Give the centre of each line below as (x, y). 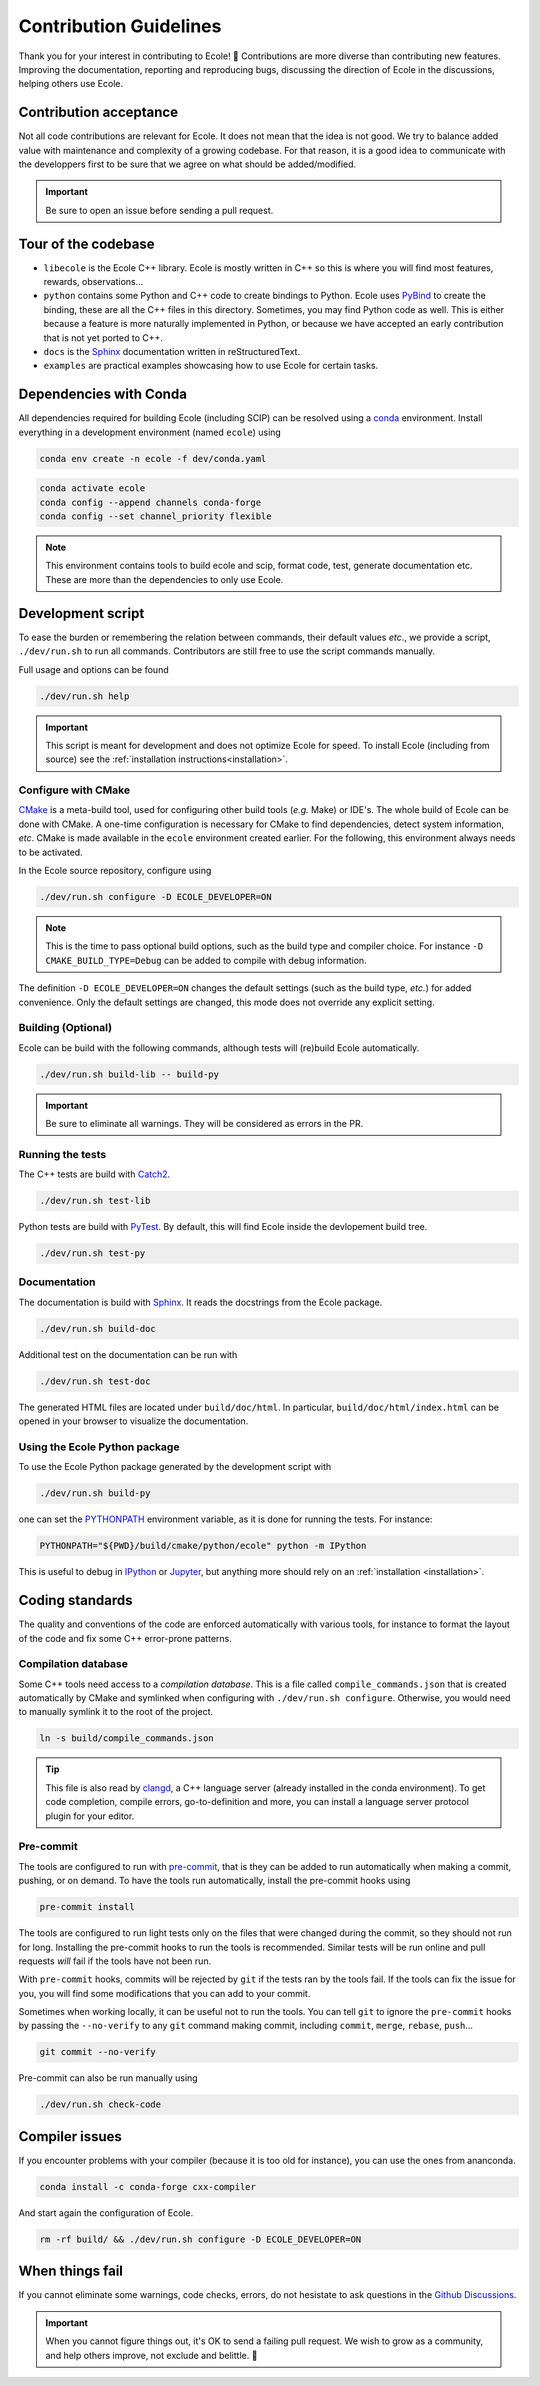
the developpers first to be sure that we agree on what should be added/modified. (187, 164)
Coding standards (75, 1600)
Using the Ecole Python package (99, 1447)
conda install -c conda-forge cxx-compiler (148, 2186)
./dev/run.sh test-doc (95, 1381)
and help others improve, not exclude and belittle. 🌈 (151, 2355)
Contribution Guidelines (120, 26)
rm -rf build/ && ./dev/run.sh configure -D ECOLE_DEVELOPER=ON (200, 2239)
